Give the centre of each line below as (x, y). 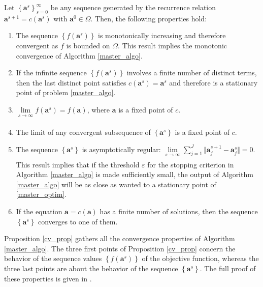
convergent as (37, 45)
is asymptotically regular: (121, 149)
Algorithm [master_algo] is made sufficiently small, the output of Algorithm (135, 174)
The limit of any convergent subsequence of (83, 132)
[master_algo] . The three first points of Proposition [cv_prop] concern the (120, 248)
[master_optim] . (41, 194)
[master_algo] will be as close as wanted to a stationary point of (116, 184)
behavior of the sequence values (53, 258)
